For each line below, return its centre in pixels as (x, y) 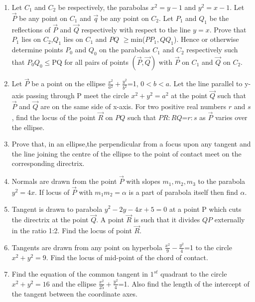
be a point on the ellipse (68, 83)
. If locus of (52, 192)
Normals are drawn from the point (64, 181)
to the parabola (222, 181)
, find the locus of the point (54, 117)
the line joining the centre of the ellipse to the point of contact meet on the (127, 153)
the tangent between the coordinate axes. (74, 294)
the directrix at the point (50, 220)
